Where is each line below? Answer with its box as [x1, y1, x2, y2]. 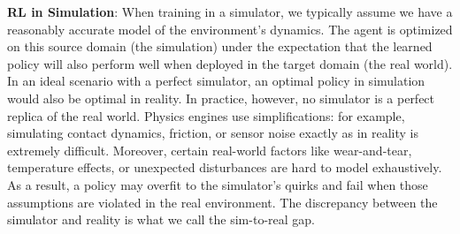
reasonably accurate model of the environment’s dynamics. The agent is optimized [7, 19, 453, 38]
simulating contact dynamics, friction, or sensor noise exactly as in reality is [7, 124, 419, 142]
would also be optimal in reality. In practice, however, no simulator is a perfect [7, 88, 435, 107]
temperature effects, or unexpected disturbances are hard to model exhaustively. [7, 158, 442, 177]
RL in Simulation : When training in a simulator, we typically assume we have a [7, 3, 453, 20]
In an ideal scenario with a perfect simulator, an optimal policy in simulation [7, 72, 425, 90]
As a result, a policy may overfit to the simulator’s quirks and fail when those [7, 175, 428, 193]
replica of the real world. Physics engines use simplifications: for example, [7, 106, 405, 125]
